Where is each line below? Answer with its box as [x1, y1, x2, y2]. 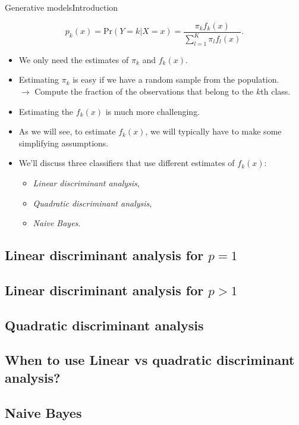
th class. [260, 85, 291, 97]
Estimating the [18, 105, 74, 117]
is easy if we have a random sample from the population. [73, 73, 279, 86]
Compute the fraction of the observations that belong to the [34, 85, 254, 97]
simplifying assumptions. [18, 136, 109, 149]
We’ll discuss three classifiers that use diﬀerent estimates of [18, 157, 235, 169]
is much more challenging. [105, 105, 200, 117]
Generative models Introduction [5, 1, 118, 13]
